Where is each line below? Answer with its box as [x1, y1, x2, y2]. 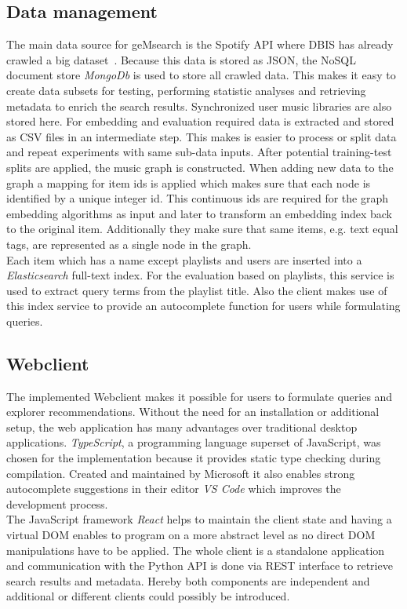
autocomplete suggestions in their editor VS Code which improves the [6, 480, 341, 497]
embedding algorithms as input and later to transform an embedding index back [6, 205, 392, 221]
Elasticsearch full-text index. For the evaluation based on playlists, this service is [6, 267, 394, 283]
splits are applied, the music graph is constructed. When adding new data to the [6, 159, 394, 175]
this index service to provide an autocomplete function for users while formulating [6, 297, 401, 314]
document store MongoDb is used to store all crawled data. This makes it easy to [6, 67, 396, 83]
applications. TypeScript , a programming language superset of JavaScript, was [6, 434, 381, 450]
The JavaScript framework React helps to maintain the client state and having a [6, 511, 392, 527]
